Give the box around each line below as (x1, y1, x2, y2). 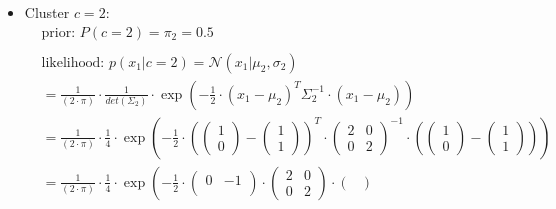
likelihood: (41, 55, 105, 70)
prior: (41, 25, 76, 40)
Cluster (24, 2, 70, 22)
